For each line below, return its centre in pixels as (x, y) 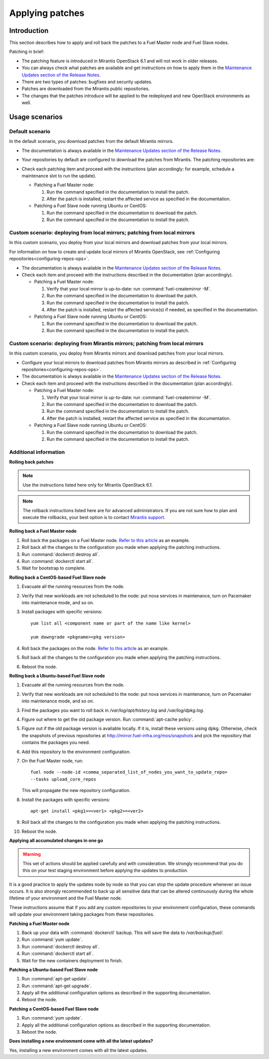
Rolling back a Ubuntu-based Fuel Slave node (57, 676)
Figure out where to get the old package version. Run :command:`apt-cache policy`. (108, 719)
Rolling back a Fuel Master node (43, 531)
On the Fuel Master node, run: (52, 761)
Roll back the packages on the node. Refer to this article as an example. (95, 648)
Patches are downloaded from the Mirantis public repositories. (86, 89)
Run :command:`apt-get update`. (55, 979)
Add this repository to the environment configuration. (76, 752)
